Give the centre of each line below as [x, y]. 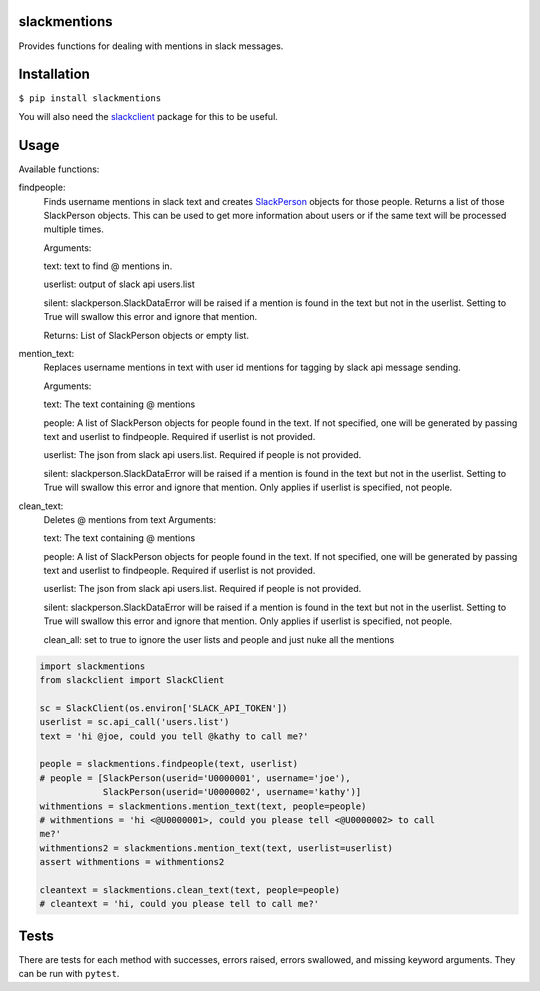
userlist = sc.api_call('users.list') [134, 722]
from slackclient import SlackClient [132, 680]
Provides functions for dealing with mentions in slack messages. [151, 46]
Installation [54, 74]
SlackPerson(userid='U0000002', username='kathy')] [232, 792]
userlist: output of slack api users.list [119, 284]
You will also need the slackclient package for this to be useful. [148, 116]
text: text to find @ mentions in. [108, 266]
